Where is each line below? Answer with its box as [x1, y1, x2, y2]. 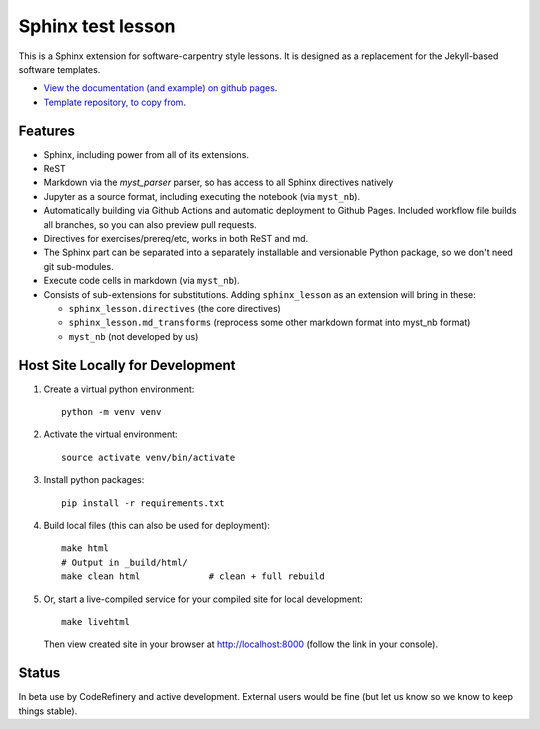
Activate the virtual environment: [43, 428, 179, 440]
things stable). [18, 705, 78, 717]
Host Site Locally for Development [18, 356, 236, 374]
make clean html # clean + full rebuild [61, 571, 325, 582]
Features [18, 122, 75, 139]
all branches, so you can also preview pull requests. [43, 218, 257, 230]
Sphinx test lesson [18, 15, 176, 37]
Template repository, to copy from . [43, 96, 187, 108]
